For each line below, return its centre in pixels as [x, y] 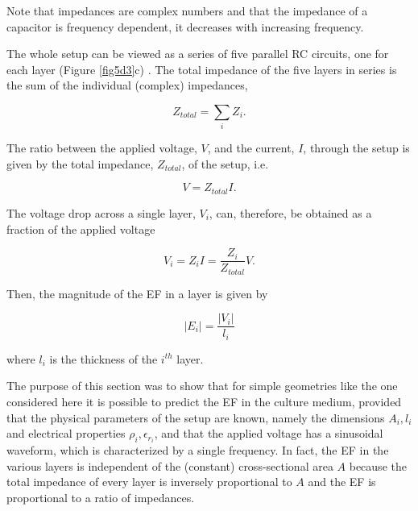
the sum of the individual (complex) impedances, [127, 85]
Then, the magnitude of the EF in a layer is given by [137, 293]
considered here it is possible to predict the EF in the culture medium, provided [204, 401]
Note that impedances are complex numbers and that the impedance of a [187, 10]
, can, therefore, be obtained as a [290, 212]
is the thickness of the [103, 358]
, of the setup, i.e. [225, 163]
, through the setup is [356, 148]
